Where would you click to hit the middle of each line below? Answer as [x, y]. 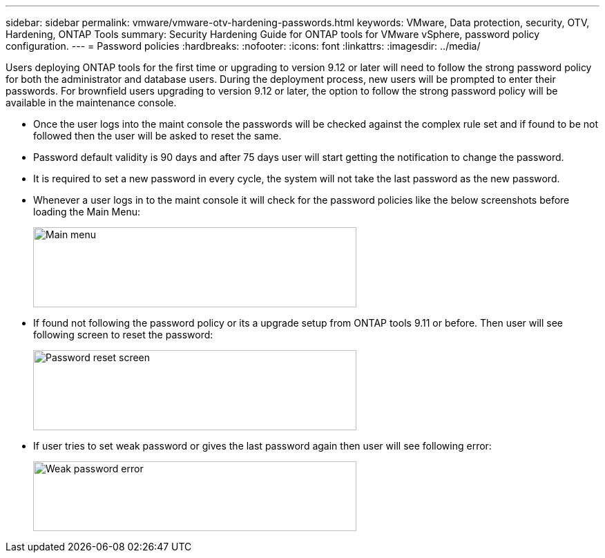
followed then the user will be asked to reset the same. [157, 136]
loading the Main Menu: [87, 212]
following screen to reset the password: [123, 335]
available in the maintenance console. [91, 103]
